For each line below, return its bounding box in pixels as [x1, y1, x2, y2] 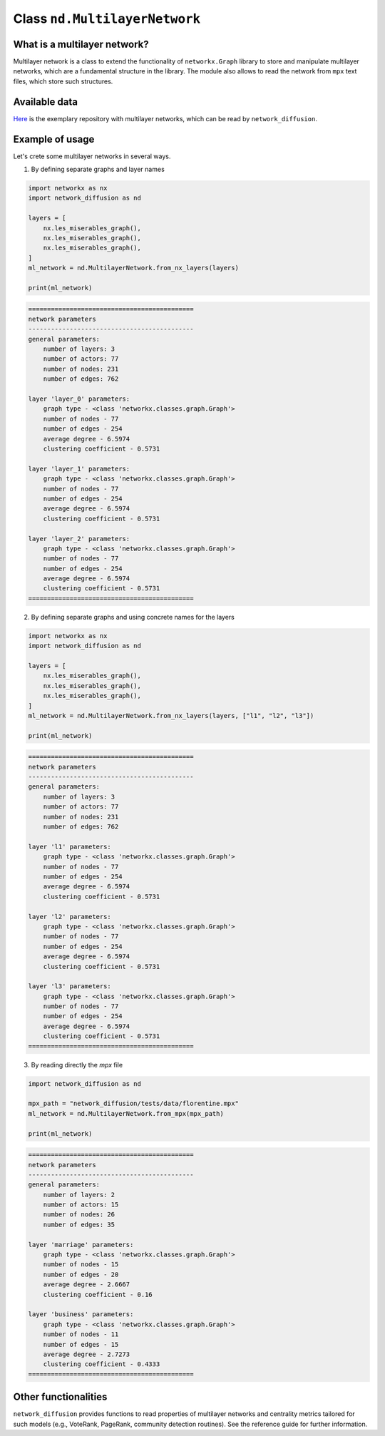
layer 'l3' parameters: [28, 983, 112, 990]
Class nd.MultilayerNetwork [13, 11, 201, 26]
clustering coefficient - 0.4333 [43, 1360, 160, 1368]
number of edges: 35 [43, 1220, 115, 1229]
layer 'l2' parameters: [28, 913, 112, 920]
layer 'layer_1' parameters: [28, 464, 130, 473]
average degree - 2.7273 [43, 1350, 130, 1358]
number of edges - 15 [43, 1340, 119, 1348]
